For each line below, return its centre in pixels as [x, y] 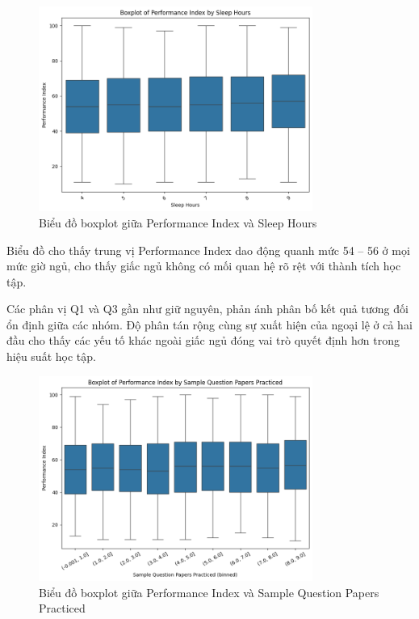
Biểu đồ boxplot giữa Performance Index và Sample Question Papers [209, 592]
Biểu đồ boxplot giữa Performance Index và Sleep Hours [178, 222]
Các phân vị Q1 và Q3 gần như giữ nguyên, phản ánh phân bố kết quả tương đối [207, 309]
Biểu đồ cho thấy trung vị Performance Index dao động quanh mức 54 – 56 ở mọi [208, 250]
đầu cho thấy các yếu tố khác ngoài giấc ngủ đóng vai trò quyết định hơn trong [203, 340]
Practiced [62, 608]
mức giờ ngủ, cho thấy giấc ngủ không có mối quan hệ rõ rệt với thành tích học [204, 266]
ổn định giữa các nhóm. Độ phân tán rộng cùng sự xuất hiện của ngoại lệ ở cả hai [209, 324]
